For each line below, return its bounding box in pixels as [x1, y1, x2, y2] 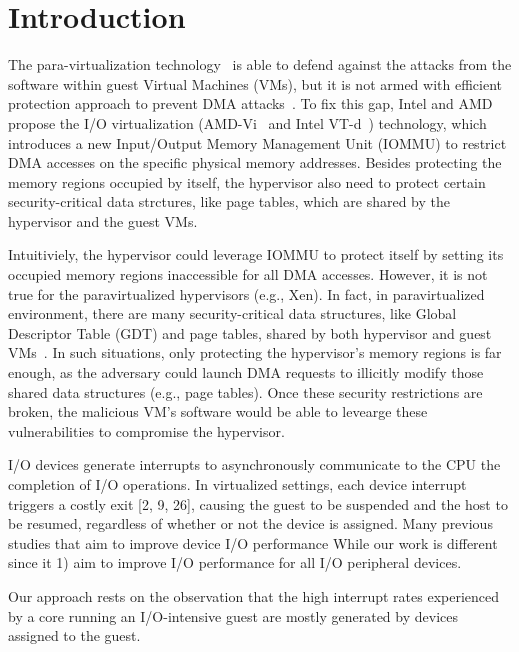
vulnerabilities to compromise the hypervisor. [8, 420, 285, 441]
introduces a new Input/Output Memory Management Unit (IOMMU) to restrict [8, 132, 507, 153]
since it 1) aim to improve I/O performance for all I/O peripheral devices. [8, 552, 462, 573]
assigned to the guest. [8, 625, 141, 646]
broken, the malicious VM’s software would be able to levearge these [8, 401, 428, 422]
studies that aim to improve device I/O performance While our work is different [8, 532, 498, 553]
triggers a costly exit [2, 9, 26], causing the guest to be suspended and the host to [8, 493, 508, 514]
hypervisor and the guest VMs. [8, 210, 198, 231]
